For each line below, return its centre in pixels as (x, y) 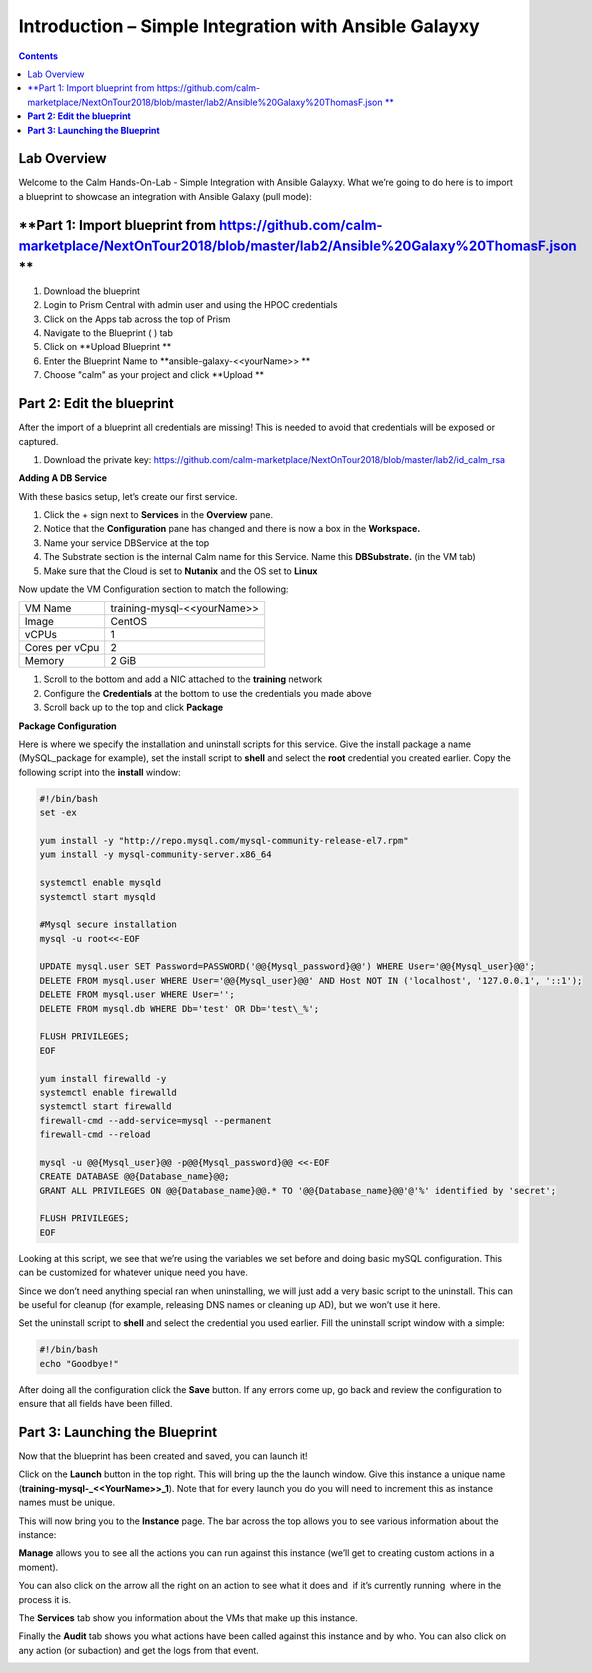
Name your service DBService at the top (126, 542)
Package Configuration (67, 726)
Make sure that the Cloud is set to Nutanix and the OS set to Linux (180, 571)
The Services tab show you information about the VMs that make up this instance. (188, 1617)
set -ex (58, 813)
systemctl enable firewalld (108, 1092)
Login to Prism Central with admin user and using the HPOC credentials (190, 305)
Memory (44, 661)
